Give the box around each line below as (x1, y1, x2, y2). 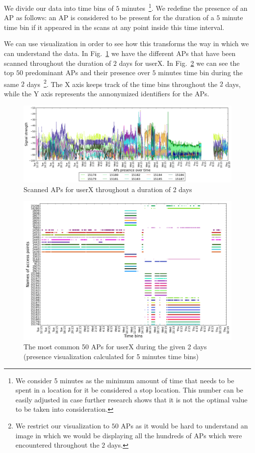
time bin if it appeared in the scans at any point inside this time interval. (4, 22, 225, 32)
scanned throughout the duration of (4, 57, 111, 68)
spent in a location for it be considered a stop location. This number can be (15, 385, 243, 395)
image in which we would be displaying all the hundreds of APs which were (15, 430, 242, 440)
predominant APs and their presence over (25, 67, 151, 78)
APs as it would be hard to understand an (121, 420, 248, 430)
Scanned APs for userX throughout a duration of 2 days (24, 184, 192, 194)
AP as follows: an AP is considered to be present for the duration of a (4, 12, 214, 23)
